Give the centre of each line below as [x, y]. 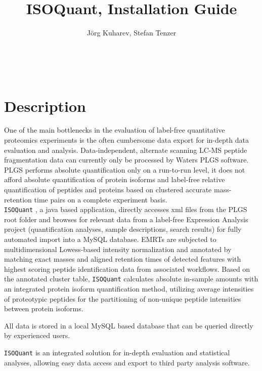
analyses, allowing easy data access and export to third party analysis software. [127, 362]
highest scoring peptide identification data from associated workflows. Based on [127, 269]
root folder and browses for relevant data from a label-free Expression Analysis [126, 219]
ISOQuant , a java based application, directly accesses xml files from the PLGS [126, 209]
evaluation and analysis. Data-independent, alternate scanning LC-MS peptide [126, 150]
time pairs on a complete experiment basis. [101, 199]
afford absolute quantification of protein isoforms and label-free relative [115, 179]
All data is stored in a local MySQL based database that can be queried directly [129, 325]
